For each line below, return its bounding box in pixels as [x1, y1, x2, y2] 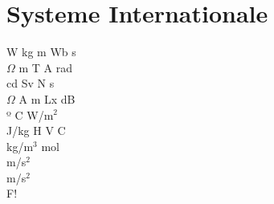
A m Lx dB [18, 90, 76, 107]
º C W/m [6, 106, 54, 123]
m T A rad [18, 59, 73, 75]
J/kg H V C [6, 122, 66, 139]
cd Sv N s [6, 75, 55, 92]
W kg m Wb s [6, 43, 76, 60]
